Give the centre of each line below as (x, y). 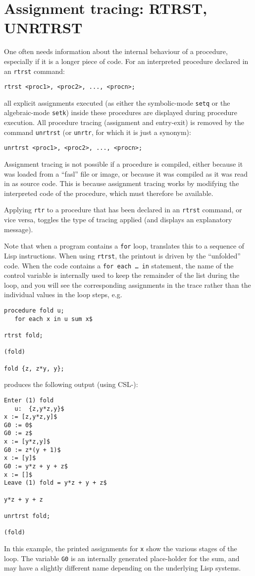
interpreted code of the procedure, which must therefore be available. (109, 193)
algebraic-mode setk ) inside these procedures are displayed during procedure (121, 112)
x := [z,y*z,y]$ (31, 417)
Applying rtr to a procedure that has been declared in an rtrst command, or (123, 210)
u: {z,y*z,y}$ (39, 409)
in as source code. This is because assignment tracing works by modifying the (122, 183)
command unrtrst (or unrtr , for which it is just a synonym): (98, 132)
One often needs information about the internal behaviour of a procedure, (116, 51)
